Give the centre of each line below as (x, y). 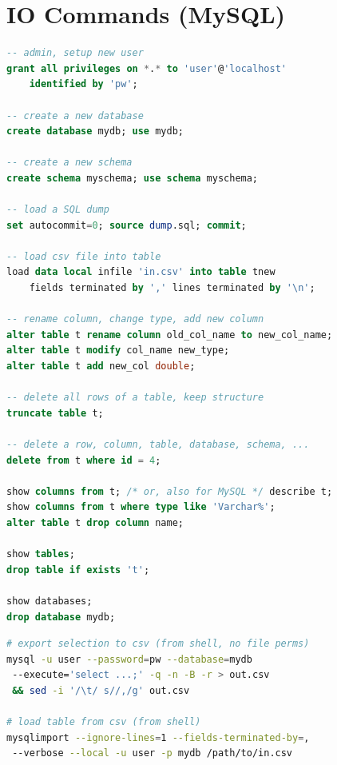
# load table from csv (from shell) (104, 722)
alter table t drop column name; (95, 522)
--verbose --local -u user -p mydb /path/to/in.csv (153, 753)
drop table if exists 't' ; (78, 570)
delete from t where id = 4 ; (84, 460)
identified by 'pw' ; (83, 84)
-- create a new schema (69, 163)
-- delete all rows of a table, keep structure (135, 398)
